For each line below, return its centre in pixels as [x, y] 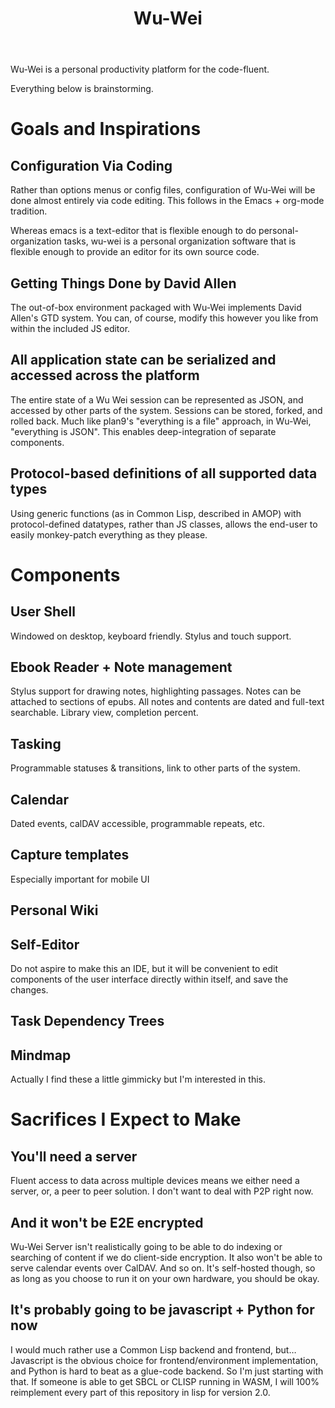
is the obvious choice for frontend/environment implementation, [187, 1360]
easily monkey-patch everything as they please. [109, 534]
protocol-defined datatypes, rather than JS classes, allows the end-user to [164, 524]
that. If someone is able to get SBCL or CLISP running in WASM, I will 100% [165, 1381]
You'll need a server [74, 1156]
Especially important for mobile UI [80, 879]
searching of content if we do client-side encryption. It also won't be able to [166, 1258]
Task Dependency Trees [87, 1021]
